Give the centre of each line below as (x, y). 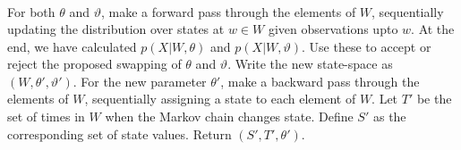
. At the (433, 29)
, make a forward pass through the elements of (228, 11)
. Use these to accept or (367, 46)
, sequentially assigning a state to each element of (220, 99)
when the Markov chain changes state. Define (229, 117)
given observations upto (333, 29)
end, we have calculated (72, 46)
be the (434, 99)
